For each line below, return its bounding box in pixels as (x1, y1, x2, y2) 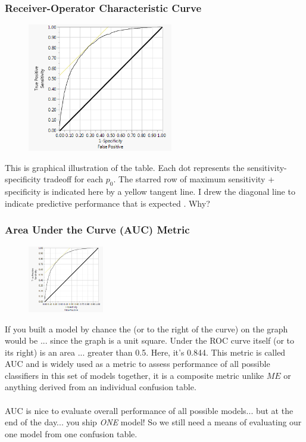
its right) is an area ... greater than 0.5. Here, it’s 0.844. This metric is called (5, 345, 286, 358)
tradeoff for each (43, 173, 104, 185)
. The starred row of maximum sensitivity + (113, 173, 275, 185)
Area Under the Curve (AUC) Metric (5, 222, 190, 237)
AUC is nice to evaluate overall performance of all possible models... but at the (5, 404, 293, 416)
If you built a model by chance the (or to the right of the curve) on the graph (5, 322, 288, 335)
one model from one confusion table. (5, 427, 138, 440)
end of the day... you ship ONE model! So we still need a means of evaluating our (5, 416, 302, 428)
